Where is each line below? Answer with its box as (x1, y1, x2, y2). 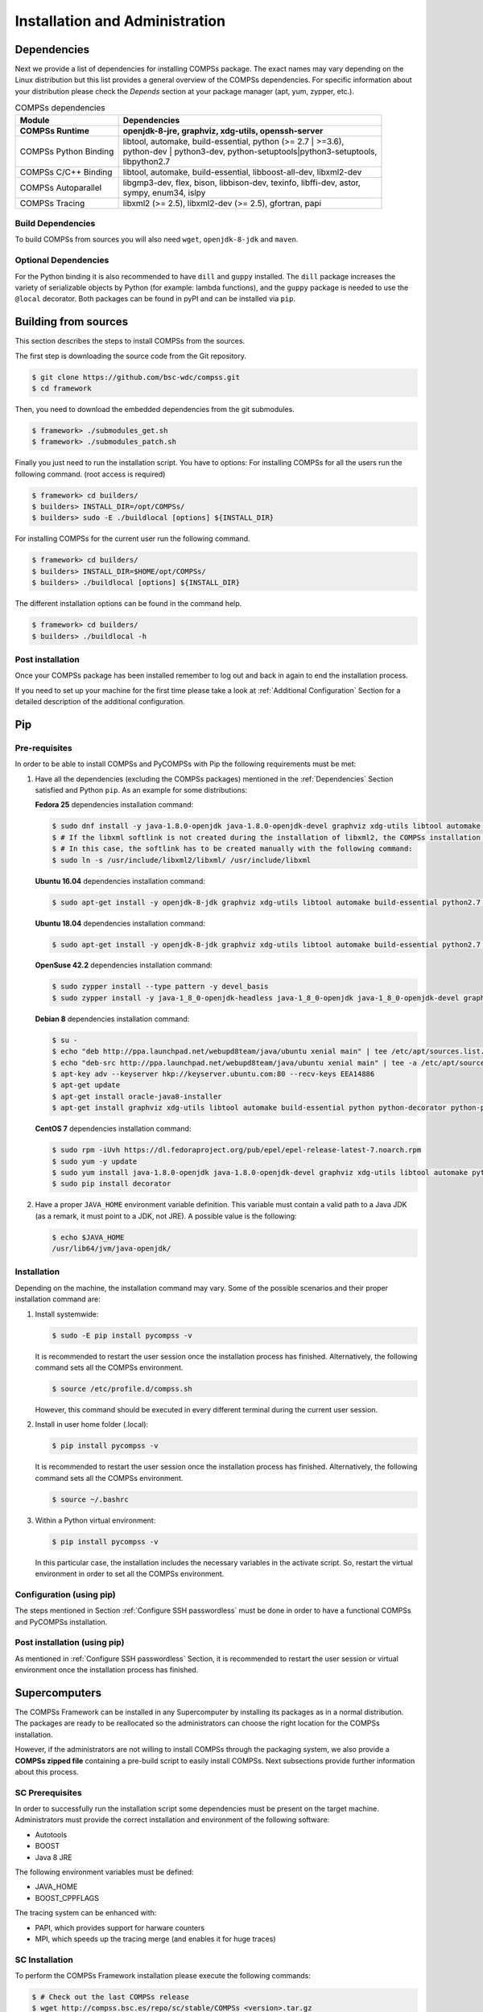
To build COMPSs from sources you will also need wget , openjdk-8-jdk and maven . (14, 234, 299, 245)
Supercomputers (14, 1686, 102, 1700)
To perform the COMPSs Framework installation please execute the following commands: (14, 1971, 312, 1981)
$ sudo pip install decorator (52, 1179, 171, 1189)
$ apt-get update (52, 1081, 121, 1090)
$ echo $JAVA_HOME (52, 1232, 125, 1242)
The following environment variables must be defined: (14, 1867, 194, 1877)
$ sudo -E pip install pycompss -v (52, 1330, 192, 1340)
